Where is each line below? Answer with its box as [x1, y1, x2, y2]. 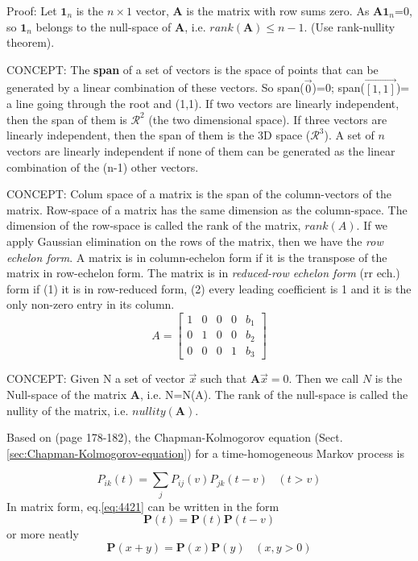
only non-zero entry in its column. [6, 296, 175, 313]
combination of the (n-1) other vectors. [6, 158, 199, 175]
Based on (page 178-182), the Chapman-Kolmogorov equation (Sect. [6, 429, 343, 446]
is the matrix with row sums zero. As [186, 2, 370, 19]
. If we [356, 217, 388, 234]
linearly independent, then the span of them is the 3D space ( [6, 127, 311, 143]
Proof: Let [6, 2, 57, 19]
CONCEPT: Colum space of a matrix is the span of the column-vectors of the [6, 185, 391, 202]
